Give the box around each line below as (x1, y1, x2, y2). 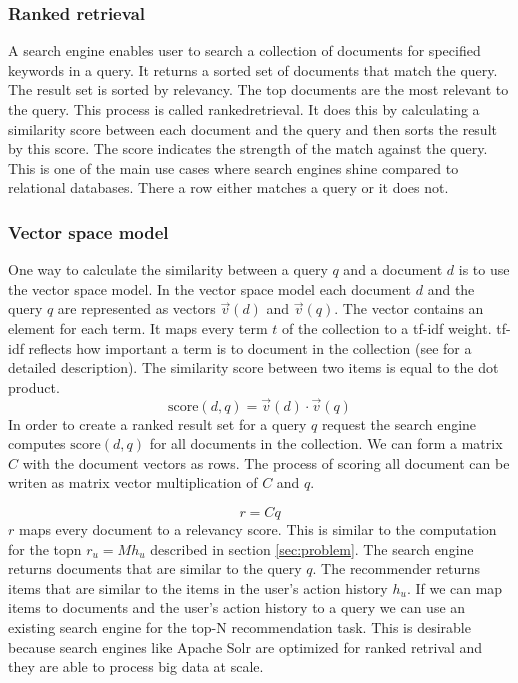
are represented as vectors (57, 298, 216, 319)
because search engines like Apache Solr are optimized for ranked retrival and (8, 636, 483, 657)
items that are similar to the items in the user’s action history (8, 577, 388, 598)
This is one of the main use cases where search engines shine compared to (8, 157, 459, 178)
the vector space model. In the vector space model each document (8, 278, 412, 299)
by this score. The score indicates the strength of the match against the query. (8, 138, 488, 159)
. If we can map (406, 577, 503, 598)
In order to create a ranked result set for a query (8, 413, 307, 434)
